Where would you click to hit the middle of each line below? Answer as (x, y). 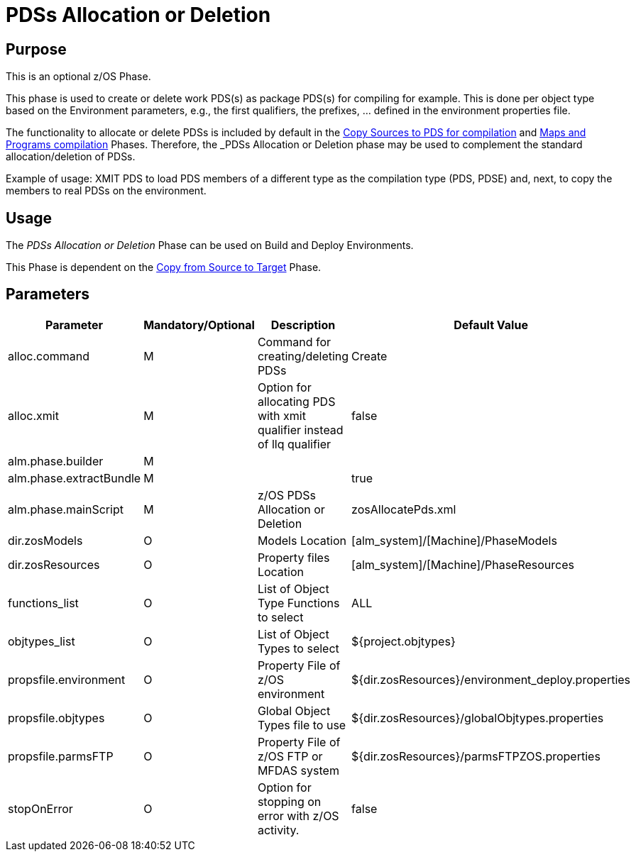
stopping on (289, 801)
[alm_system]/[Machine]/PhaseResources (463, 564)
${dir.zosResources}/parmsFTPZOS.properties (476, 756)
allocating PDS (296, 401)
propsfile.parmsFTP (61, 756)
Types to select (298, 648)
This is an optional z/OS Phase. (78, 77)
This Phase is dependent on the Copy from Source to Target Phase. (164, 267)
